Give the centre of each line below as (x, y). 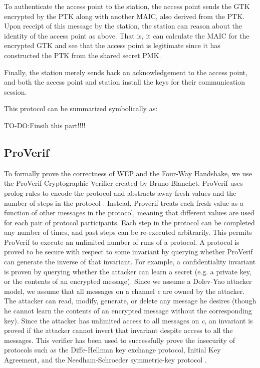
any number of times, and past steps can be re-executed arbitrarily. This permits (128, 232)
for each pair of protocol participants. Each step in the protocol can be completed (129, 222)
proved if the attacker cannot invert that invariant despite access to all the (118, 330)
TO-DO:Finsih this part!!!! (45, 125)
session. (16, 91)
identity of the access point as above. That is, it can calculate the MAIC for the (127, 35)
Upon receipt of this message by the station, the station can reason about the (123, 26)
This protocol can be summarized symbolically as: (81, 108)
